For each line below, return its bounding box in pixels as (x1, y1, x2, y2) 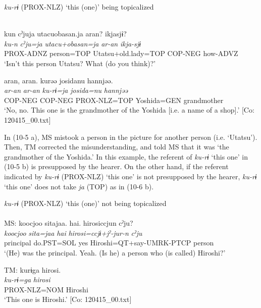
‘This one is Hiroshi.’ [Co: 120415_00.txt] (4, 294, 132, 304)
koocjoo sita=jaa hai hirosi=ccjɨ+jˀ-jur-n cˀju (4, 227, 142, 238)
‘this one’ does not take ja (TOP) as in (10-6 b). (4, 181, 154, 191)
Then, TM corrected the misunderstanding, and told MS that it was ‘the (4, 141, 229, 152)
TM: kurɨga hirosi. (4, 264, 61, 275)
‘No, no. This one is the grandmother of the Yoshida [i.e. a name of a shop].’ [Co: (4, 105, 254, 115)
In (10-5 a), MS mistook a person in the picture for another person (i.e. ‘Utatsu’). (4, 131, 257, 142)
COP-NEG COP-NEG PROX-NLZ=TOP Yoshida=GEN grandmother (4, 94, 224, 105)
